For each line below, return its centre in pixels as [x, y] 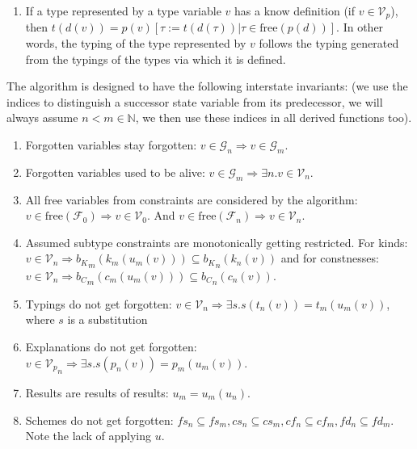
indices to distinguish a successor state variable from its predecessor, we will [195, 101]
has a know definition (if [295, 10]
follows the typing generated [329, 43]
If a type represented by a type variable [123, 10]
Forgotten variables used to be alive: [115, 172]
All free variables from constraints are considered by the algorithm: [192, 199]
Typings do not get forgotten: [99, 303]
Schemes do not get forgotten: [99, 420]
